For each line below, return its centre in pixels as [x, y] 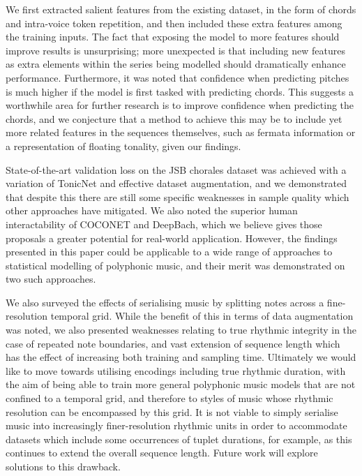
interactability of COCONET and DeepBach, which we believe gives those [164, 224]
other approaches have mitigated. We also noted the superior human [152, 210]
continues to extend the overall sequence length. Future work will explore [162, 453]
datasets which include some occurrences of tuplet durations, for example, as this [179, 439]
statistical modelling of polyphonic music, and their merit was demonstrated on [175, 265]
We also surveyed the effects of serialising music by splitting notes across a [165, 302]
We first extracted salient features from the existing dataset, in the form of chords [181, 9]
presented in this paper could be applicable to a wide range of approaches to [169, 252]
